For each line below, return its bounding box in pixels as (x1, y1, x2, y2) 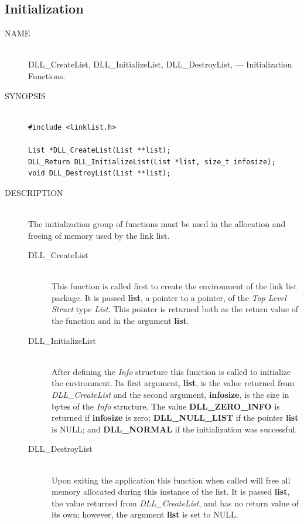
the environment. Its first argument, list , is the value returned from (52, 377, 295, 389)
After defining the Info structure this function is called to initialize (52, 365, 291, 377)
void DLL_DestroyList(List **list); (28, 169, 171, 178)
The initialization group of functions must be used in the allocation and (28, 217, 286, 229)
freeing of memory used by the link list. (28, 229, 170, 241)
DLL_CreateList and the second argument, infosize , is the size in (52, 388, 289, 401)
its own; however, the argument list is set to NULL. (52, 508, 238, 520)
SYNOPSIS (5, 89, 46, 102)
